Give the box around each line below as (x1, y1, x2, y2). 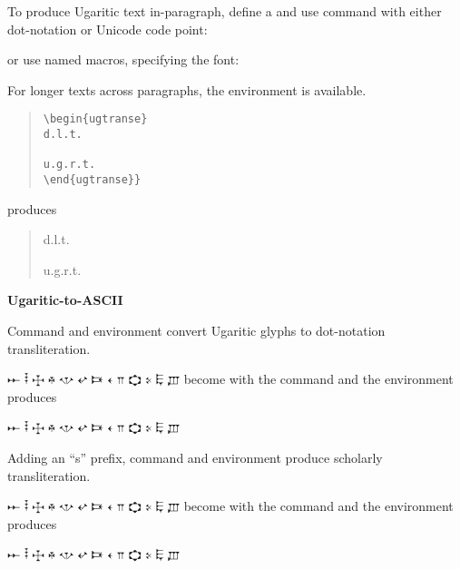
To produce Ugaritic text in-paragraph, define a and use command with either (7, 2, 442, 20)
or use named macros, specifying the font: (7, 50, 240, 69)
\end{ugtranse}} (43, 173, 142, 186)
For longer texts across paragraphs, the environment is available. (7, 80, 367, 99)
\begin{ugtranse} (43, 113, 148, 126)
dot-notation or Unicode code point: (7, 19, 208, 38)
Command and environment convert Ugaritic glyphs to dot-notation (7, 321, 386, 340)
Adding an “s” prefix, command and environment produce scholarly (7, 448, 383, 466)
